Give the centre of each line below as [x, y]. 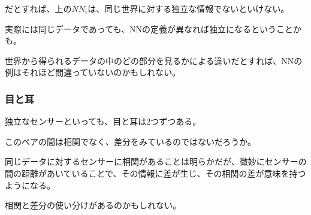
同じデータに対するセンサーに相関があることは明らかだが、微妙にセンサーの [156, 161]
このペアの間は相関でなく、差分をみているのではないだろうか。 [130, 141]
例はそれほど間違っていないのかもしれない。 [93, 72]
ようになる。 [30, 185]
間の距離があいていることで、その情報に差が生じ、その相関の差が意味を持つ [155, 173]
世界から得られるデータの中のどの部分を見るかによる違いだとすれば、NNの [154, 60]
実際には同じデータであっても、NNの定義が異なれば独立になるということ [149, 28]
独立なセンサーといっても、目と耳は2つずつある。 [101, 121]
